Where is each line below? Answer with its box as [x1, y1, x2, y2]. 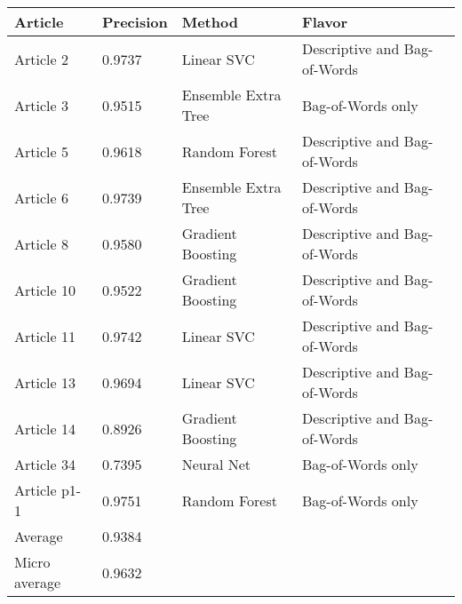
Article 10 [14, 279, 76, 300]
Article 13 [14, 371, 76, 393]
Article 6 [14, 187, 68, 208]
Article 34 [14, 454, 76, 474]
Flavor [302, 12, 348, 32]
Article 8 [14, 233, 68, 254]
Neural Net [181, 454, 251, 474]
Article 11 [14, 325, 76, 346]
